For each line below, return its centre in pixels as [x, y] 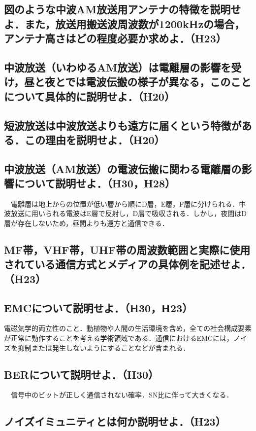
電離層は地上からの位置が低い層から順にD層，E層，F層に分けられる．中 [128, 203]
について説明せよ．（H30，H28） [95, 183]
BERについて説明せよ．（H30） [81, 374]
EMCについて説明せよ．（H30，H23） [98, 307]
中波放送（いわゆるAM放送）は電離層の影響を [118, 67]
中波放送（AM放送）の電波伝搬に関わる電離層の [123, 168]
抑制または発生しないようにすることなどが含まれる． [104, 347]
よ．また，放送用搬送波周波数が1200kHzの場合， [125, 23]
